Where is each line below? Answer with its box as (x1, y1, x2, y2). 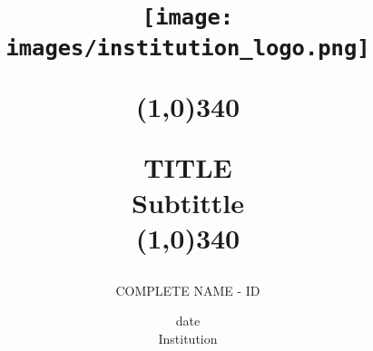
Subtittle (132, 184, 244, 221)
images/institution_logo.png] (5, 34, 370, 61)
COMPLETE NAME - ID (115, 280, 260, 299)
